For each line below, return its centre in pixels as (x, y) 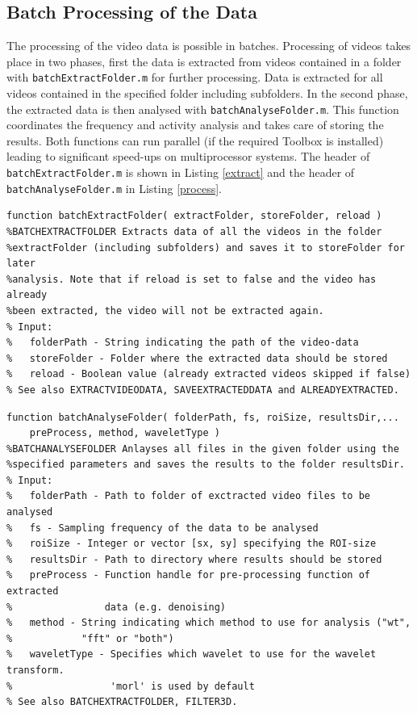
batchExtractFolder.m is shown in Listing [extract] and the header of (181, 172)
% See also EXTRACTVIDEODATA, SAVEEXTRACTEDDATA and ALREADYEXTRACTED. (203, 390)
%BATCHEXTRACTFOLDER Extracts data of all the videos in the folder (194, 231)
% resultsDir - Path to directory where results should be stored (194, 559)
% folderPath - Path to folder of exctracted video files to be (189, 496)
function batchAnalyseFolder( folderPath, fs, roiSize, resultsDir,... (203, 417)
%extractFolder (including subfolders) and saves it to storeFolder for (206, 247)
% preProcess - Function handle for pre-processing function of (189, 575)
